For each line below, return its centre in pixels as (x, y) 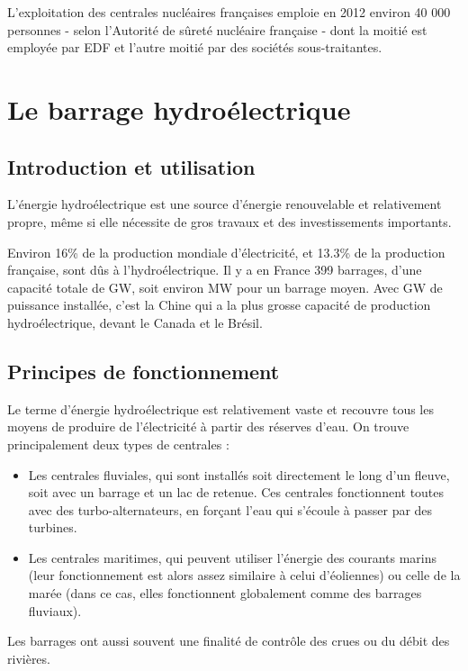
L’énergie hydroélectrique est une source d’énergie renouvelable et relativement (225, 204)
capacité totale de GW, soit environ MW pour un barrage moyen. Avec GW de (225, 287)
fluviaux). (55, 610)
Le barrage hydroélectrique (179, 109)
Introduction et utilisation (131, 166)
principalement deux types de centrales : (118, 444)
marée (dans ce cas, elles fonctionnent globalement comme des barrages (225, 593)
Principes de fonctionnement (144, 371)
